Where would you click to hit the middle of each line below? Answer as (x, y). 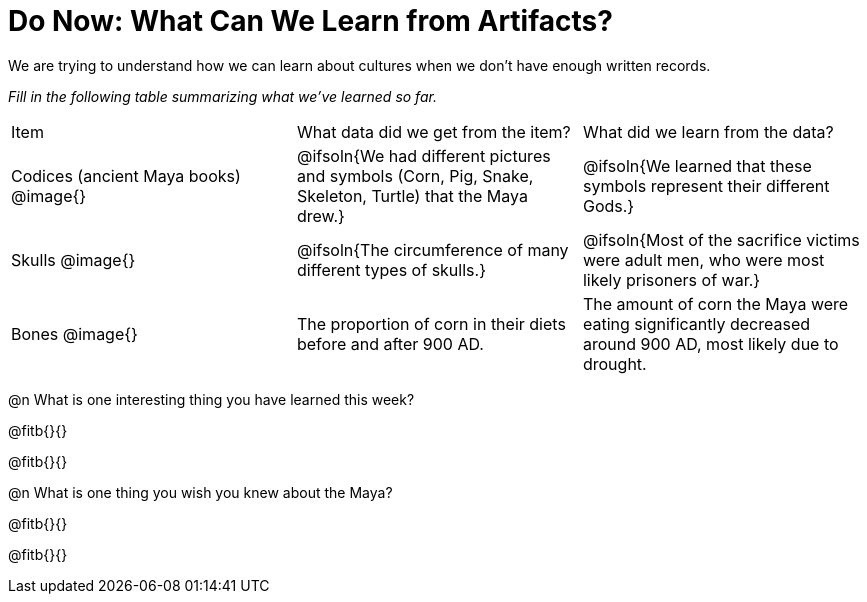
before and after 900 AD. (390, 343)
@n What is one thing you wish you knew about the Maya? (200, 492)
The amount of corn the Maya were (715, 303)
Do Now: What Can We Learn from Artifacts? (310, 21)
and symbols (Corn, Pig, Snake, (415, 175)
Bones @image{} (74, 333)
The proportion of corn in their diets (431, 323)
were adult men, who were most (703, 259)
